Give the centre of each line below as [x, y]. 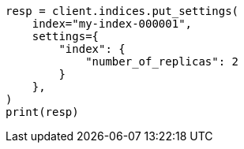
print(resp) [42, 112]
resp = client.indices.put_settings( [122, 11]
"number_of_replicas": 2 [162, 61]
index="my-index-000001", [112, 24]
